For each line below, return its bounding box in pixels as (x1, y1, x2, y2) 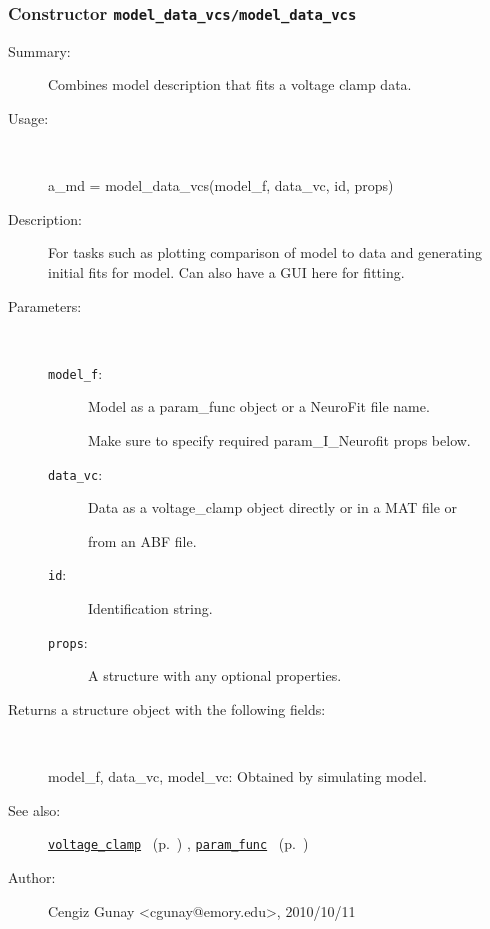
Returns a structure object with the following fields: (8, 698, 326, 719)
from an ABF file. (88, 530, 197, 551)
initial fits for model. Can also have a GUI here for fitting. (48, 261, 405, 282)
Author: (8, 866, 56, 887)
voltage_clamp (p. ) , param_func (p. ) (48, 833, 309, 854)
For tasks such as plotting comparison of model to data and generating (48, 242, 482, 263)
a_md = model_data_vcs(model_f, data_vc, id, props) (48, 175, 394, 196)
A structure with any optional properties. (88, 665, 342, 686)
